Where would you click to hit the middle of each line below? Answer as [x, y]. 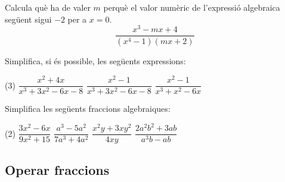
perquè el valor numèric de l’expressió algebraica [192, 7]
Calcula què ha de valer [48, 7]
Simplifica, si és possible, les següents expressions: [95, 61]
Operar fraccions [57, 170]
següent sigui [28, 19]
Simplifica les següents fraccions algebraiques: [88, 108]
